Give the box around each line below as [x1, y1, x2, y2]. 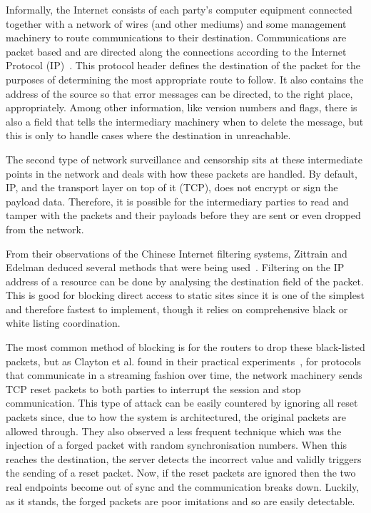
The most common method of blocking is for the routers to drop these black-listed [6, 340, 365, 355]
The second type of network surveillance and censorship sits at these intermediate [6, 151, 362, 166]
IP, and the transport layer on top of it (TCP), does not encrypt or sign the [6, 180, 338, 195]
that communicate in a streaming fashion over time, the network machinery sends [6, 367, 362, 382]
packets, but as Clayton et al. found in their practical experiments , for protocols [6, 353, 361, 368]
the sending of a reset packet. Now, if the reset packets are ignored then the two [6, 465, 356, 480]
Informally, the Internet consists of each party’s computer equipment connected [6, 2, 352, 16]
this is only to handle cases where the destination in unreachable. [6, 128, 291, 143]
